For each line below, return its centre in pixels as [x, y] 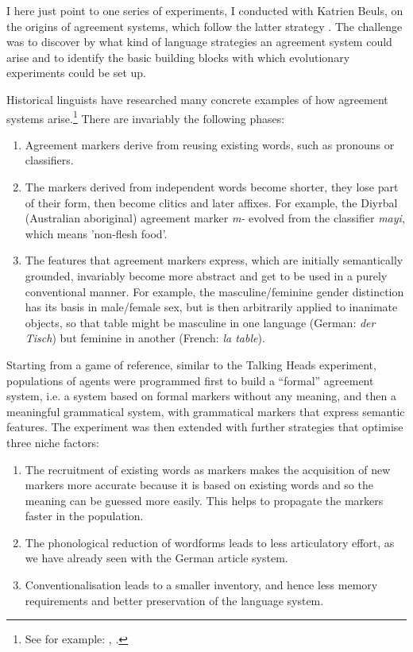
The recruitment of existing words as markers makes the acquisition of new [208, 469]
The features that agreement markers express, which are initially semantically [214, 260]
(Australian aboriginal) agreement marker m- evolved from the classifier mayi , [215, 218]
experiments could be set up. [76, 73]
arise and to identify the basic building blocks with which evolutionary [178, 57]
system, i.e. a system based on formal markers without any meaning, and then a [201, 396]
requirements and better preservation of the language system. [174, 600]
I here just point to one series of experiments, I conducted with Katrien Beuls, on [205, 10]
